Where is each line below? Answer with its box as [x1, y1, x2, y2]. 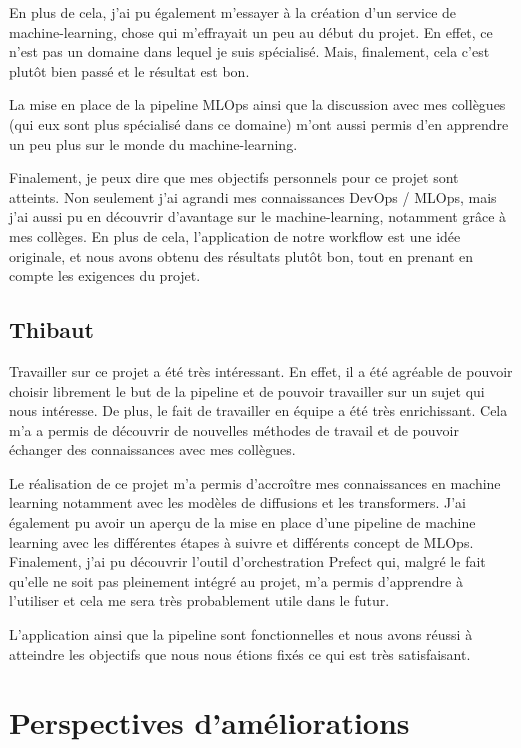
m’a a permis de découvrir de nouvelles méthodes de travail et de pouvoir [9, 419, 459, 440]
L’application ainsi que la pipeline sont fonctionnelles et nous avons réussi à [9, 624, 473, 645]
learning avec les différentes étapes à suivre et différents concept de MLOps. [9, 531, 474, 552]
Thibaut [9, 314, 94, 345]
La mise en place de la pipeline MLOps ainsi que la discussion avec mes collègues [9, 94, 506, 115]
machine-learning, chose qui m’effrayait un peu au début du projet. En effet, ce [9, 21, 493, 42]
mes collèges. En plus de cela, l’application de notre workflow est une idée [9, 225, 461, 246]
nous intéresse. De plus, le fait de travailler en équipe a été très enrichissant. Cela [9, 400, 508, 421]
